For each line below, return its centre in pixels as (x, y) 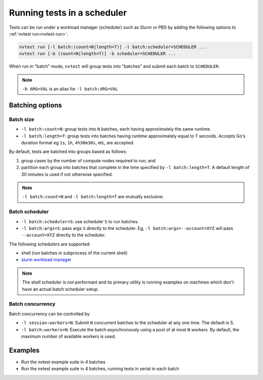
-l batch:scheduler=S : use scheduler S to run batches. (80, 221)
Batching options (36, 105)
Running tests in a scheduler (68, 13)
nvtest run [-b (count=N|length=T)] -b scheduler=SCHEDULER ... (98, 54)
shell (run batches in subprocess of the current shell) (74, 253)
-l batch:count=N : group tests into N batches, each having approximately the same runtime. (116, 129)
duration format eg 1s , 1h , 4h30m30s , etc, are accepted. (78, 143)
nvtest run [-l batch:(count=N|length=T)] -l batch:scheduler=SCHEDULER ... (113, 47)
